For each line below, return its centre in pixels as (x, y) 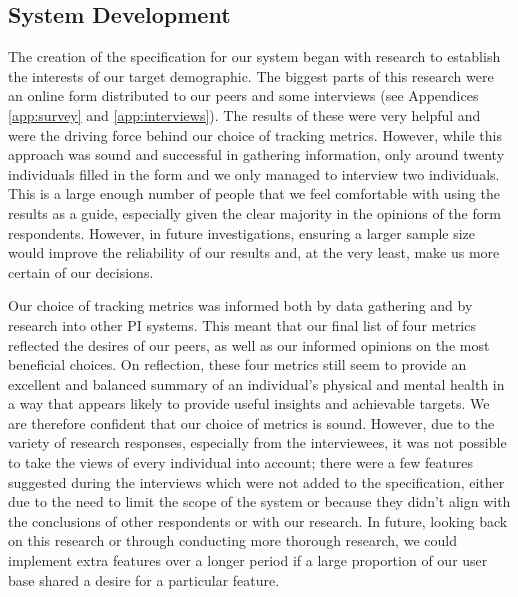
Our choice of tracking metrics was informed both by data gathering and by (240, 305)
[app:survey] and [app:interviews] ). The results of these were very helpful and (244, 114)
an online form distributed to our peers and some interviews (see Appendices (243, 95)
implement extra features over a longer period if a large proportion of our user (248, 560)
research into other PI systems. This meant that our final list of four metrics (242, 324)
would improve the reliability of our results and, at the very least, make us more (254, 252)
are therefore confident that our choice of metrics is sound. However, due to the (251, 422)
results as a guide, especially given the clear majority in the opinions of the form (254, 212)
